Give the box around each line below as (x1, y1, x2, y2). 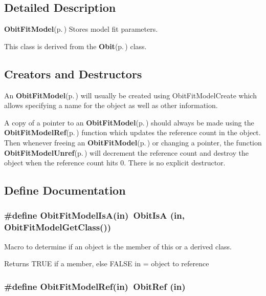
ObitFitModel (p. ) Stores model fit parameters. (4, 24, 158, 34)
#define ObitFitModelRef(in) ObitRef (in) (4, 280, 186, 292)
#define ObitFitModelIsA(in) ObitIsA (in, (4, 209, 185, 222)
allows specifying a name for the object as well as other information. (4, 100, 218, 111)
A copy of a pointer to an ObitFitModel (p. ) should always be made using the (4, 117, 254, 128)
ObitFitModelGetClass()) (4, 221, 112, 234)
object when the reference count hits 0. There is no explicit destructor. (4, 157, 226, 168)
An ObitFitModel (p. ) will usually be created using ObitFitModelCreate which (4, 90, 257, 100)
